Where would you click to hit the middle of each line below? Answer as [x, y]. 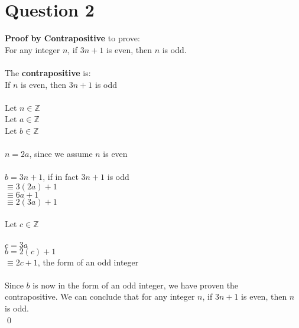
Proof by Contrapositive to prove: [72, 38]
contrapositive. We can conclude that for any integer [100, 296]
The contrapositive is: [48, 72]
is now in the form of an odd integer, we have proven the [136, 285]
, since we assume [61, 154]
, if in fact [61, 177]
